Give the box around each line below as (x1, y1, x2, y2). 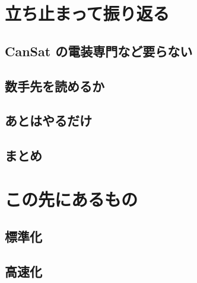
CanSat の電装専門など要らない (5, 41, 193, 60)
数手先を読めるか (5, 76, 104, 95)
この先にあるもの (5, 186, 138, 211)
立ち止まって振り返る (5, 1, 170, 25)
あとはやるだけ (5, 111, 92, 130)
